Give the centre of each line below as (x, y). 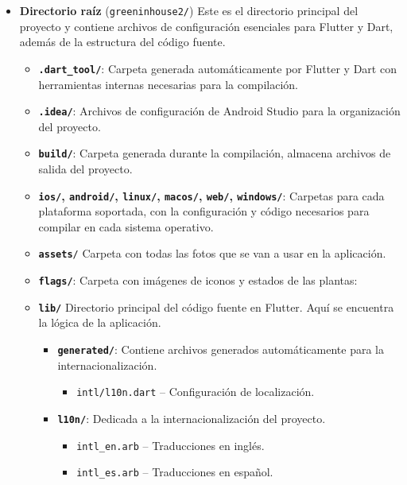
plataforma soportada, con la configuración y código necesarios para (204, 211)
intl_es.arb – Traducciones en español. (175, 472)
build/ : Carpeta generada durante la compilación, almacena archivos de (215, 153)
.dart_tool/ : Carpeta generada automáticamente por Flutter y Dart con (217, 68)
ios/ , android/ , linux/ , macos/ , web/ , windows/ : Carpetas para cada (211, 195)
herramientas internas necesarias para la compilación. (168, 84)
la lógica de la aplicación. (100, 322)
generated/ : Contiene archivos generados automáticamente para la (221, 349)
